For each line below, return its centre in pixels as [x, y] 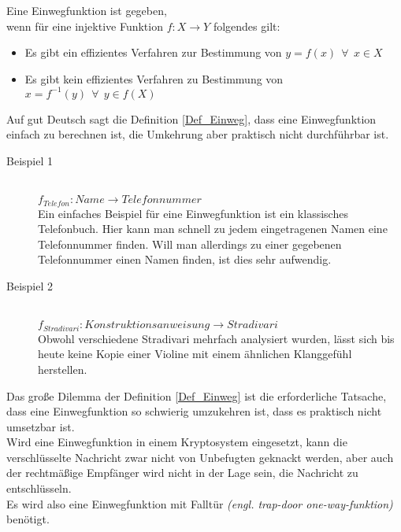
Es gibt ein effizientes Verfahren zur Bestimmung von [153, 52]
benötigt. [28, 519]
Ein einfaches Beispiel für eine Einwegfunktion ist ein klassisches [193, 213]
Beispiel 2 [30, 286]
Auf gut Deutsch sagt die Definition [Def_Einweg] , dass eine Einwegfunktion [191, 118]
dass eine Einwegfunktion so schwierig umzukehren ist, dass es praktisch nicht [194, 411]
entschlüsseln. [39, 488]
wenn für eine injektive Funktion [85, 26]
